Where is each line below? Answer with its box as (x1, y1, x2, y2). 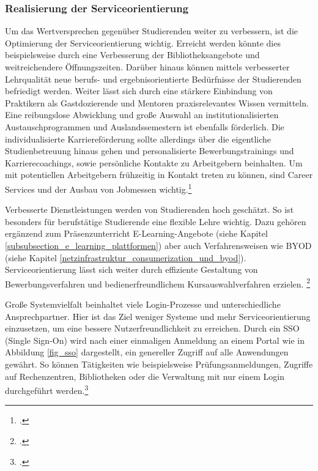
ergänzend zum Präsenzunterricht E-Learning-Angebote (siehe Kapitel (5, 227, 268, 240)
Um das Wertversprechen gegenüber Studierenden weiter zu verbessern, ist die (5, 24, 298, 37)
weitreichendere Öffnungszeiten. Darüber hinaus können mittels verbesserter (5, 61, 290, 73)
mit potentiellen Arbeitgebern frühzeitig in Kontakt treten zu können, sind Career (5, 168, 313, 181)
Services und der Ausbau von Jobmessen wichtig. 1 (5, 180, 192, 195)
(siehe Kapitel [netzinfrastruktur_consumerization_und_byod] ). (5, 251, 246, 264)
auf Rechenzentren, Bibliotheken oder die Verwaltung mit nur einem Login (5, 369, 284, 382)
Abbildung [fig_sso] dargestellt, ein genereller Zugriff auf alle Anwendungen (5, 346, 289, 358)
